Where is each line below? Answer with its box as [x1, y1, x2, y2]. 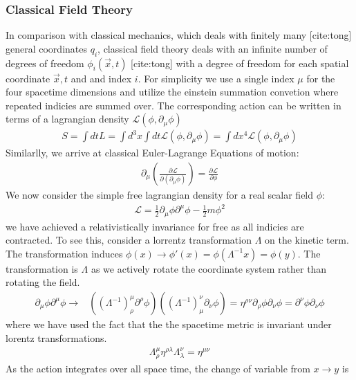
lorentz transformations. [6, 330, 107, 345]
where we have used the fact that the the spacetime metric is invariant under [6, 317, 332, 332]
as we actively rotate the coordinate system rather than [91, 261, 327, 275]
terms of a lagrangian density [6, 111, 129, 126]
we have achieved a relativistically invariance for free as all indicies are [6, 219, 304, 233]
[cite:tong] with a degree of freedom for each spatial [131, 55, 349, 70]
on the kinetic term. [265, 233, 349, 247]
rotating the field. [6, 275, 80, 289]
